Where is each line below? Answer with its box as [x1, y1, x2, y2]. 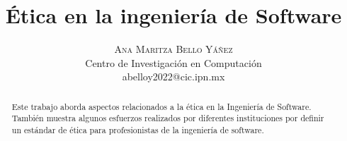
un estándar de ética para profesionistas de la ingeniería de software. [11, 124, 264, 136]
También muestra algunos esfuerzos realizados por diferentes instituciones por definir [11, 112, 324, 124]
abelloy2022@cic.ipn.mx [122, 69, 225, 84]
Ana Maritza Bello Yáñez [114, 42, 233, 56]
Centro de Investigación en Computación [85, 55, 262, 70]
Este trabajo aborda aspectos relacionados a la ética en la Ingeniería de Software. [11, 100, 312, 112]
